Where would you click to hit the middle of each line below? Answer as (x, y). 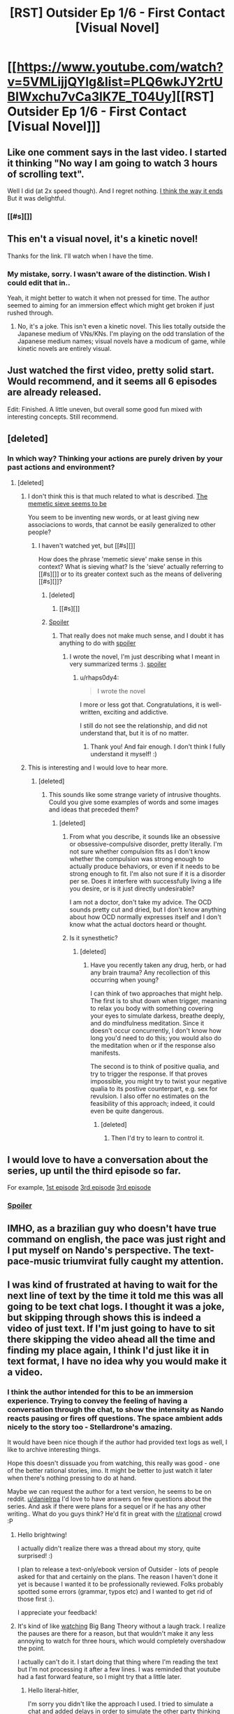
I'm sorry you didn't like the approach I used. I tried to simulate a (120, 1704)
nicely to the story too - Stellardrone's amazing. (90, 1427)
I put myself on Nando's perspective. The (99, 1250)
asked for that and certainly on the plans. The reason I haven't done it (117, 1577)
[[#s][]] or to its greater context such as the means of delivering (130, 574)
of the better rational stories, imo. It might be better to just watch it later (110, 1471)
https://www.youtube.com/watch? (120, 67)
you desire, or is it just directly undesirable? (132, 888)
